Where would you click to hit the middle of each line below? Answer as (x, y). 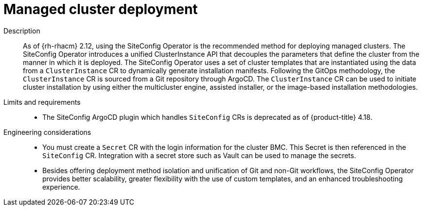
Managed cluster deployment (101, 9)
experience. (61, 187)
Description (22, 31)
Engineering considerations (47, 132)
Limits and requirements (42, 102)
